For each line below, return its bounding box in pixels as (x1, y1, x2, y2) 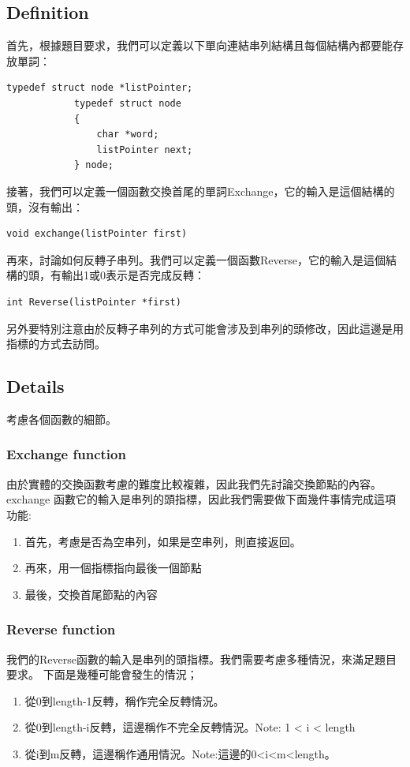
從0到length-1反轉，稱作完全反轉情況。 (24, 692, 225, 709)
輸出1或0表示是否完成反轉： (61, 267, 205, 283)
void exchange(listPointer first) (6, 228, 188, 240)
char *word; (96, 129, 159, 140)
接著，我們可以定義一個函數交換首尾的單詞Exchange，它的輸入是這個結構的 (6, 182, 395, 199)
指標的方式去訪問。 (6, 335, 106, 352)
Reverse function (6, 619, 116, 639)
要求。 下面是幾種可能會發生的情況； (6, 666, 198, 683)
